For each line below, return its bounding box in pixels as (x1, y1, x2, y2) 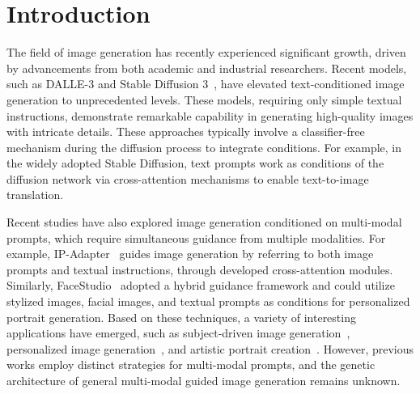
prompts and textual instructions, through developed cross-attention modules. (6, 261, 393, 277)
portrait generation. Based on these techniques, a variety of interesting (6, 308, 356, 325)
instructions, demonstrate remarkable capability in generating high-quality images (6, 107, 414, 124)
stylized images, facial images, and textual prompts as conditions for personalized (6, 293, 410, 310)
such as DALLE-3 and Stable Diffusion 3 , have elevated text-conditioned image (6, 75, 405, 92)
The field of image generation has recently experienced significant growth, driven (6, 44, 406, 61)
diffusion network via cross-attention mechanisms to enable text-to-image (6, 170, 369, 187)
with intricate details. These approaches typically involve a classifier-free (6, 123, 365, 140)
